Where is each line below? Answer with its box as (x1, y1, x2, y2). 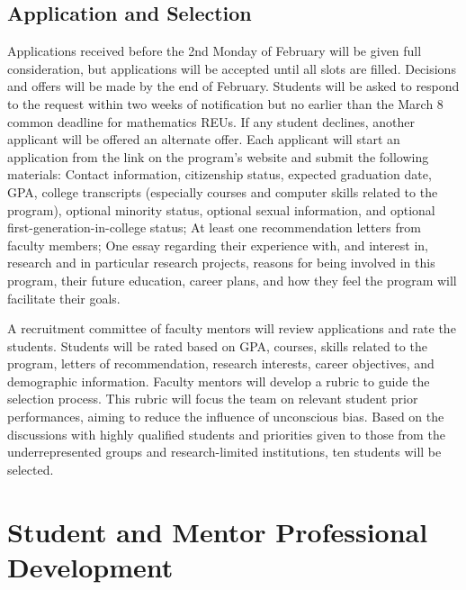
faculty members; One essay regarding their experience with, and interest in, (7, 235, 428, 254)
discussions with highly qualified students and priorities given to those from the (7, 424, 445, 443)
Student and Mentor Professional (7, 513, 428, 549)
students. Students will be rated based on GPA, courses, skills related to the (7, 336, 427, 355)
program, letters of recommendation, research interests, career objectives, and (7, 354, 435, 373)
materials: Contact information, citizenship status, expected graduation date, (7, 165, 432, 184)
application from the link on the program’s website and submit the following (7, 147, 429, 166)
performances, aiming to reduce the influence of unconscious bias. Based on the (7, 407, 444, 426)
